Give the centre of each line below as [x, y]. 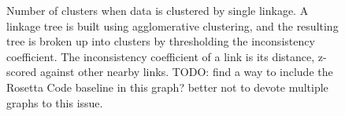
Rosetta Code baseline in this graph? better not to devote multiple [167, 87]
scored [22, 72]
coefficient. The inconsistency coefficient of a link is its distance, [161, 56]
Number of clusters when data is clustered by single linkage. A [158, 10]
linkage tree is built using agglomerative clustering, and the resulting [172, 25]
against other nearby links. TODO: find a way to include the [186, 72]
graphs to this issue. [55, 102]
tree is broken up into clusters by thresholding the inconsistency [161, 41]
